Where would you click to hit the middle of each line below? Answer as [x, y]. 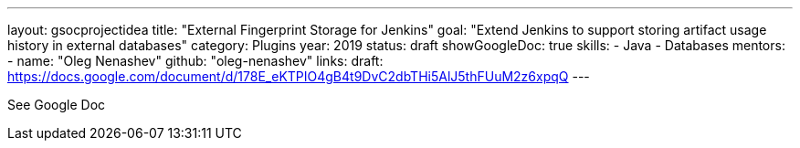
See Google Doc [57, 105]
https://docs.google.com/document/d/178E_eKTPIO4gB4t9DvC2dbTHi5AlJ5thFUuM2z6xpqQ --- [299, 76]
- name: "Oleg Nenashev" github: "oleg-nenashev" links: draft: [195, 61]
